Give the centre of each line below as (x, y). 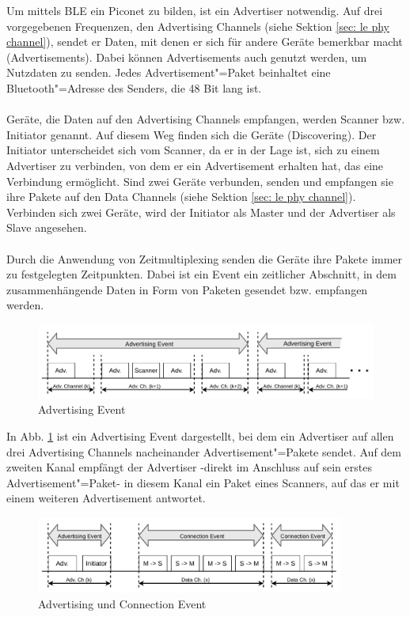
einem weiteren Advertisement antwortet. (106, 498)
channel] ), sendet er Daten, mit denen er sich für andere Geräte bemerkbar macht (205, 42)
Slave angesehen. (47, 227)
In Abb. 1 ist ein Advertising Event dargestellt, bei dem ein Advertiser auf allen (200, 436)
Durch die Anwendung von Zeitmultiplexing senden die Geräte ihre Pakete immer (205, 258)
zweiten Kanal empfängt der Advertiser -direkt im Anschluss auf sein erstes (189, 467)
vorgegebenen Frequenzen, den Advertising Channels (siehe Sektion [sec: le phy (198, 26)
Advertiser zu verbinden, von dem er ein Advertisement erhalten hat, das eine (195, 165)
